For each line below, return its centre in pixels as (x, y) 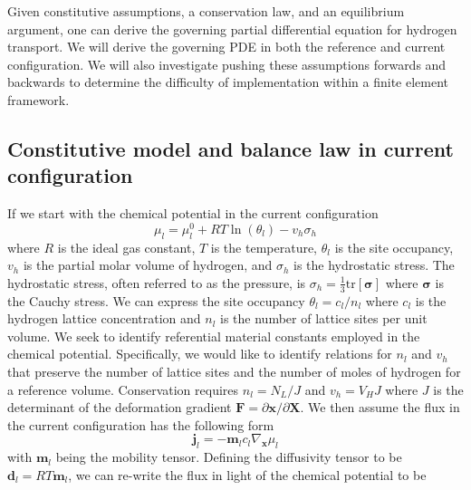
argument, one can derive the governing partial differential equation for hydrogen (232, 29)
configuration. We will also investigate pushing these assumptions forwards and (227, 64)
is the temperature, (264, 247)
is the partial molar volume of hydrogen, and (148, 265)
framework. (38, 99)
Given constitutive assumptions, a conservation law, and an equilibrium (206, 11)
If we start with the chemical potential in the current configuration (193, 213)
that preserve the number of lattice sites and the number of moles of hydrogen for (234, 372)
